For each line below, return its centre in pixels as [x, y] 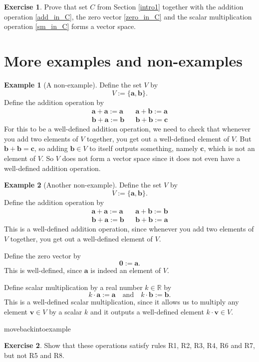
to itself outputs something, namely [144, 148]
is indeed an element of [126, 270]
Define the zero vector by [42, 255]
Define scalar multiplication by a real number [73, 287]
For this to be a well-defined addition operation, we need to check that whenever [127, 129]
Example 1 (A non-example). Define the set [73, 84]
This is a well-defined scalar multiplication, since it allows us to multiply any [122, 302]
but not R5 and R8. [34, 355]
